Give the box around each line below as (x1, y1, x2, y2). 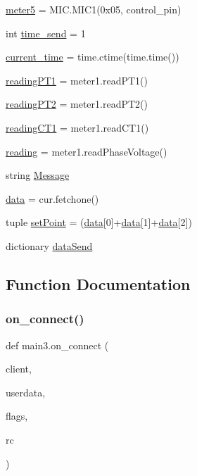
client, (6, 361, 32, 376)
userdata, (6, 384, 46, 399)
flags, (6, 408, 28, 423)
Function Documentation (6, 273, 191, 294)
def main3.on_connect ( (6, 337, 109, 352)
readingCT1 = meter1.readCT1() (6, 120, 149, 134)
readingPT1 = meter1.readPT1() (6, 73, 148, 87)
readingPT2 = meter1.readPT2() (6, 96, 148, 111)
